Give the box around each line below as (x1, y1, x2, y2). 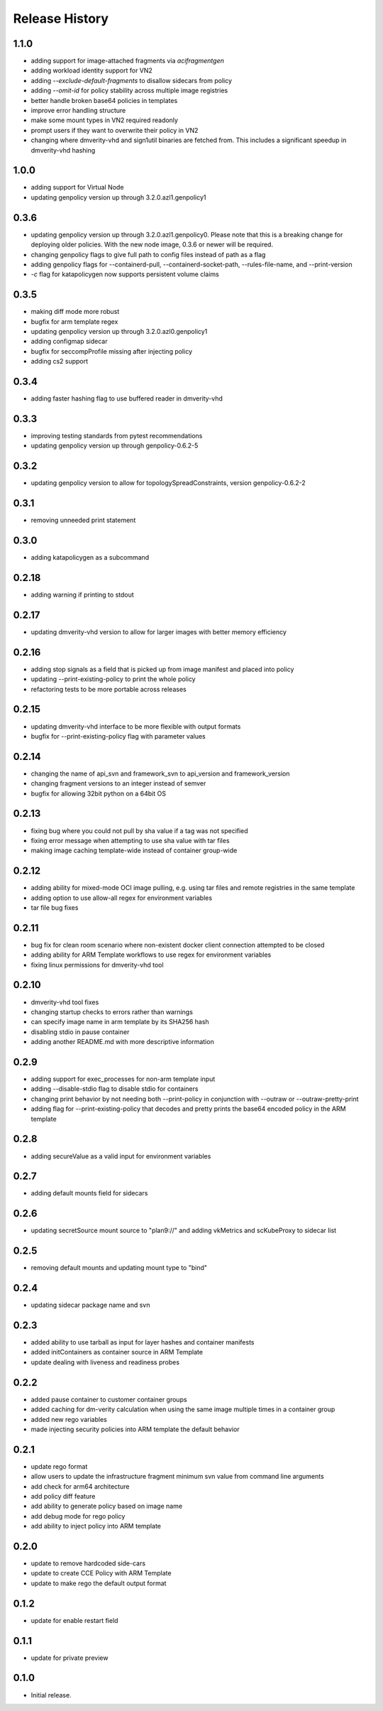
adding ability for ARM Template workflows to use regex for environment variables (30, 950, 272, 959)
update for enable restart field (30, 1616, 118, 1624)
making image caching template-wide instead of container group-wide (30, 846, 238, 855)
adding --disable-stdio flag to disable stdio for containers (30, 1085, 199, 1093)
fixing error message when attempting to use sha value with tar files (30, 836, 230, 844)
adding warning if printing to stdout (30, 590, 134, 599)
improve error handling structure (30, 107, 126, 115)
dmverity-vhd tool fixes (30, 998, 99, 1006)
